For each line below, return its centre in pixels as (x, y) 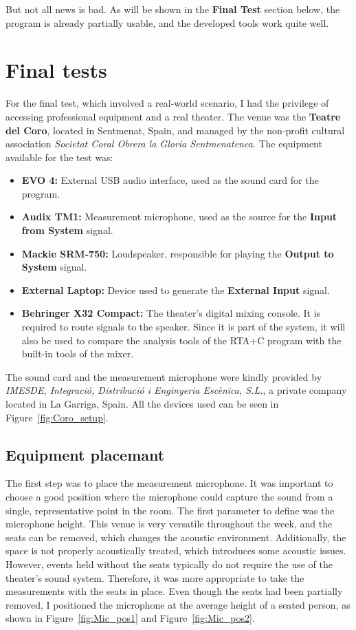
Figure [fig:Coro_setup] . (57, 417)
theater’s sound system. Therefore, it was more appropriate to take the (155, 577)
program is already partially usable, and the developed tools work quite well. (167, 22)
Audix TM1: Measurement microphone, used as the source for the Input (179, 217)
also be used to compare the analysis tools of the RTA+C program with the (181, 340)
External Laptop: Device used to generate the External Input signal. (176, 290)
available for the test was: (59, 157)
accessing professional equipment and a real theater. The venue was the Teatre (173, 116)
